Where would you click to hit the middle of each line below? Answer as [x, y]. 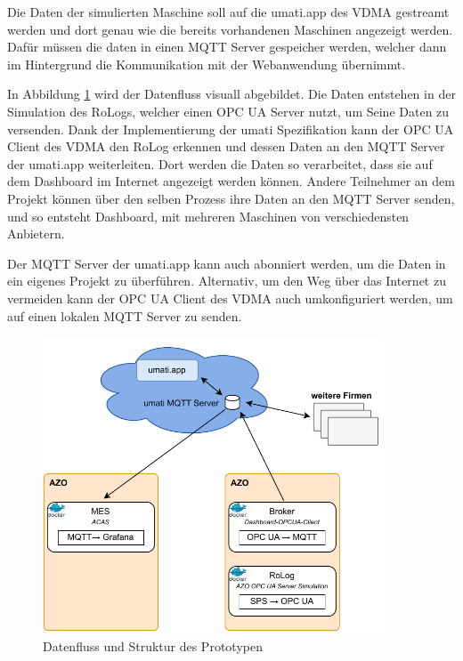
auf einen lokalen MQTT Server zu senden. [125, 315]
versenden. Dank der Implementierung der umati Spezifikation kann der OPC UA [231, 129]
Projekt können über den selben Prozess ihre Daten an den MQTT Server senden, [231, 198]
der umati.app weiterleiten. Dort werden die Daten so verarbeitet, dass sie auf [220, 163]
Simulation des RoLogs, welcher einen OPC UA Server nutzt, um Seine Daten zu [228, 111]
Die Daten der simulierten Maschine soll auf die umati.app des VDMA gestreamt [228, 12]
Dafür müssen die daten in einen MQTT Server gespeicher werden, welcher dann [227, 47]
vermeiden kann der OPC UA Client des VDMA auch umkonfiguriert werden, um [230, 298]
